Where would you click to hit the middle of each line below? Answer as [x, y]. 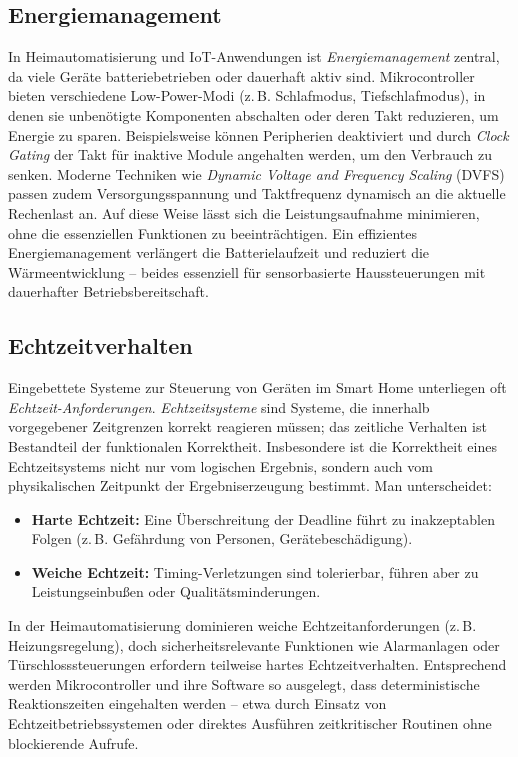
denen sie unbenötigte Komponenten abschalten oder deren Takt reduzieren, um [253, 114]
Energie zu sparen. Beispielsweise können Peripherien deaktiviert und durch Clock [258, 134]
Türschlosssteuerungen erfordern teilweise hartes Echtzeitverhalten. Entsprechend [257, 664]
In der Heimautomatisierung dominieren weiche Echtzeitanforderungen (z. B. [242, 625]
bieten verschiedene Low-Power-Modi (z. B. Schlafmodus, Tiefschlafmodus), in [247, 95]
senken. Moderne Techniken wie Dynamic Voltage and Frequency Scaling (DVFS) [256, 173]
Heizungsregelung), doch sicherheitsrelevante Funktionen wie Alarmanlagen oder [254, 644]
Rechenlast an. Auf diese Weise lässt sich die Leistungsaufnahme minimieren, [244, 212]
